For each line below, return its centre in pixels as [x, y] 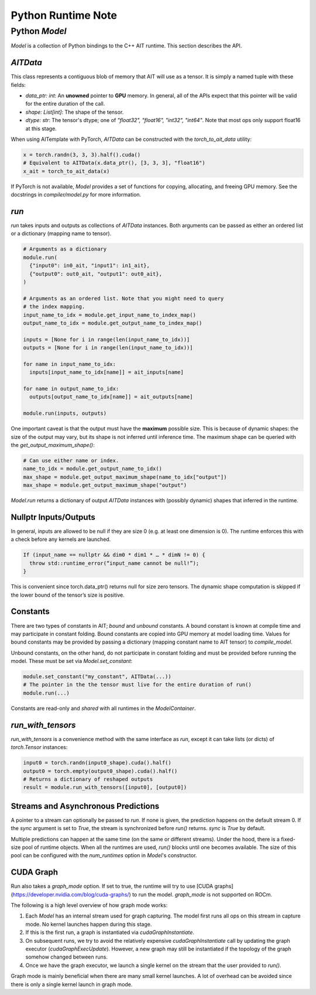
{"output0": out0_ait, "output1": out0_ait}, [96, 274]
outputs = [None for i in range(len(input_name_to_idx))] [108, 348]
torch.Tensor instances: [39, 747]
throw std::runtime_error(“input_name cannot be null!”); [114, 563]
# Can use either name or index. [71, 461]
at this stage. [41, 128]
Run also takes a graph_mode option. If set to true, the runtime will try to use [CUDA [112, 886]
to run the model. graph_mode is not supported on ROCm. [202, 894]
